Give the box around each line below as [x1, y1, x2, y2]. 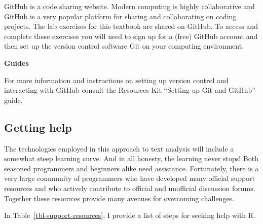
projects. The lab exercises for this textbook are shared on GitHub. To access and [4, 21, 258, 31]
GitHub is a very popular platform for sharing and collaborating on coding [4, 11, 237, 21]
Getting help [4, 119, 72, 135]
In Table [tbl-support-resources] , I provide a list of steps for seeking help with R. [4, 210, 256, 220]
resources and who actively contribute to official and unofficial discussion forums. [4, 182, 255, 193]
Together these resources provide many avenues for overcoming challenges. [4, 193, 235, 203]
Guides [4, 57, 29, 68]
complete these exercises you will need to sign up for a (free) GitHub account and [4, 30, 258, 41]
